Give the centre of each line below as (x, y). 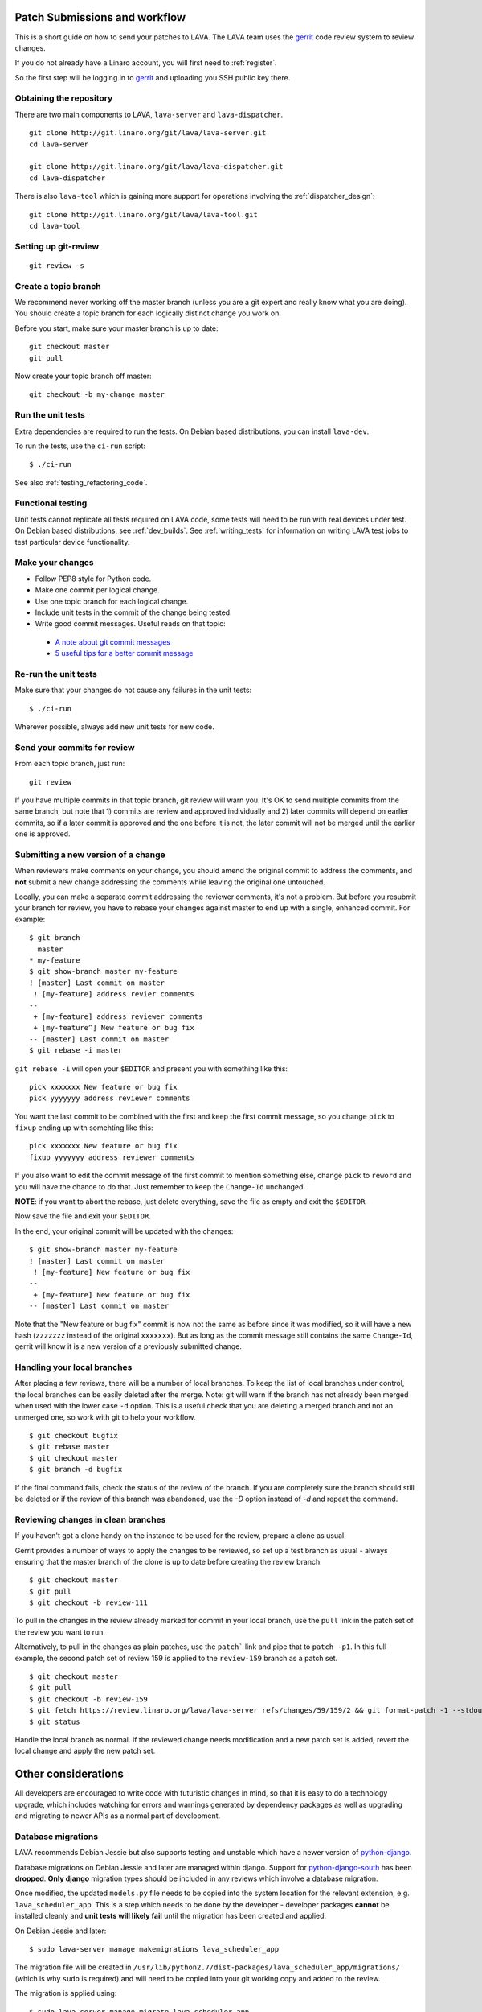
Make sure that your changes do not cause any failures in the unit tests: (133, 690)
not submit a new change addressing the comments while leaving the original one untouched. (170, 882)
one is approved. (43, 834)
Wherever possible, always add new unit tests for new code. (114, 727)
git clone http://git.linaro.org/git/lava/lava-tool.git (144, 214)
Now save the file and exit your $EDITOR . (83, 1216)
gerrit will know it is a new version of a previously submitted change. (129, 1346)
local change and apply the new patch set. (85, 1751)
